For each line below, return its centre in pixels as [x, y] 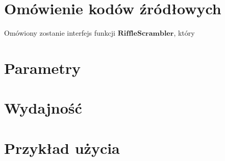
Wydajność [43, 108]
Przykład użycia [62, 147]
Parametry [43, 68]
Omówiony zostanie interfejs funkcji [60, 33]
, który [184, 33]
